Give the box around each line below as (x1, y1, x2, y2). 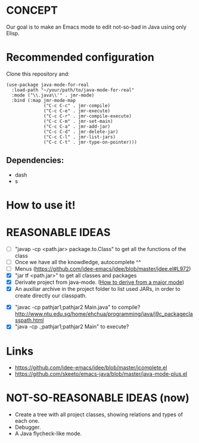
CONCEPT (6, 4, 58, 17)
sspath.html (14, 317, 44, 324)
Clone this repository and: (6, 70, 70, 78)
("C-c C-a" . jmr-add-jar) (43, 123, 111, 129)
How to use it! (6, 198, 76, 212)
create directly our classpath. (14, 292, 87, 299)
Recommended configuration (6, 51, 155, 64)
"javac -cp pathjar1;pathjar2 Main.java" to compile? (14, 303, 141, 311)
